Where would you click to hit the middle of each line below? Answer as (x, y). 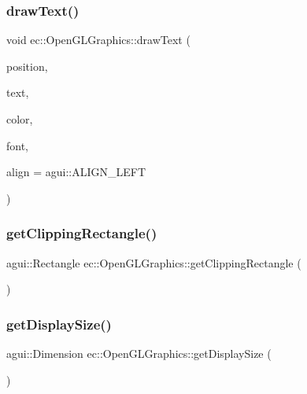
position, (27, 66)
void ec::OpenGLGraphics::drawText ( (98, 40)
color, (20, 119)
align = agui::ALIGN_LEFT (76, 172)
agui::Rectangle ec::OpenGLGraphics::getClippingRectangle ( (154, 262)
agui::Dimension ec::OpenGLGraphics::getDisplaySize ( (139, 353)
